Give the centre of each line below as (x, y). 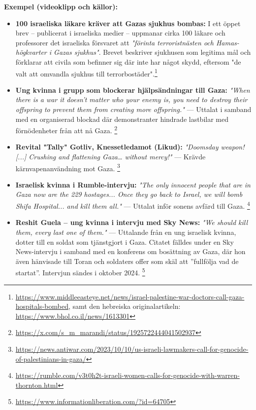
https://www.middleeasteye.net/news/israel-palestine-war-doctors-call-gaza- (130, 296)
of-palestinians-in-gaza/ (51, 358)
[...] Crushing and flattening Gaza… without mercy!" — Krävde (111, 157)
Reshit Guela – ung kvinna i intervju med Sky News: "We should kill (132, 222)
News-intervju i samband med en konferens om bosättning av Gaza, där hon (130, 251)
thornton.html (37, 385)
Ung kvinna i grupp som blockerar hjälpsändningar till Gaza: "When (133, 90)
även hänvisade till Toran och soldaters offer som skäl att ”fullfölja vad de (127, 261)
